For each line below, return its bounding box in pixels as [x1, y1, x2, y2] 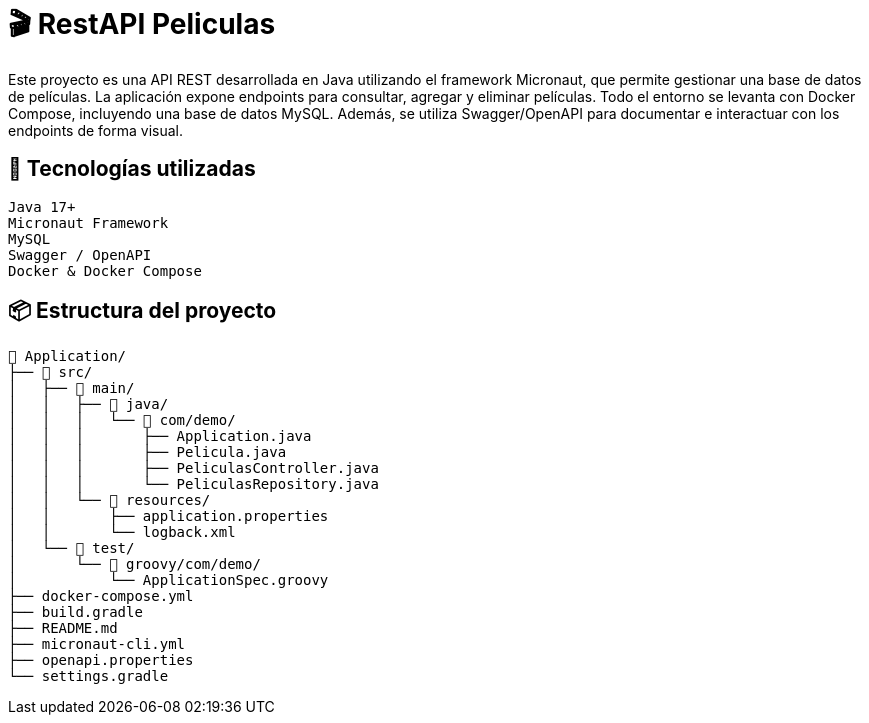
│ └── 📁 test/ [8, 540, 135, 557]
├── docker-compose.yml [8, 588, 194, 605]
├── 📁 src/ [8, 364, 93, 381]
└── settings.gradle [8, 668, 169, 685]
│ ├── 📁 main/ [8, 380, 135, 397]
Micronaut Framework [8, 214, 169, 231]
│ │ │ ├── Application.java [8, 428, 312, 445]
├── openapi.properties [8, 652, 194, 669]
